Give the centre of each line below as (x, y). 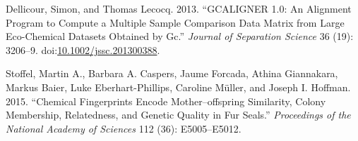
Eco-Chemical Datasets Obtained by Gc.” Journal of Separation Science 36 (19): (180, 36)
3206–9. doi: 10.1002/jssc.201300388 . (83, 49)
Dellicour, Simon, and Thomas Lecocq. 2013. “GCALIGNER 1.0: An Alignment (179, 8)
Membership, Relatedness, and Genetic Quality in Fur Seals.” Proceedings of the (178, 115)
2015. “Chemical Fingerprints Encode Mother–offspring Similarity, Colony (166, 101)
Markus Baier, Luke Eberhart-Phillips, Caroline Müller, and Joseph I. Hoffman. (178, 87)
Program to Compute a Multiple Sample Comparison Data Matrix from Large (175, 22)
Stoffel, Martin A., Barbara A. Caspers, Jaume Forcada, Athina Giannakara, (172, 73)
